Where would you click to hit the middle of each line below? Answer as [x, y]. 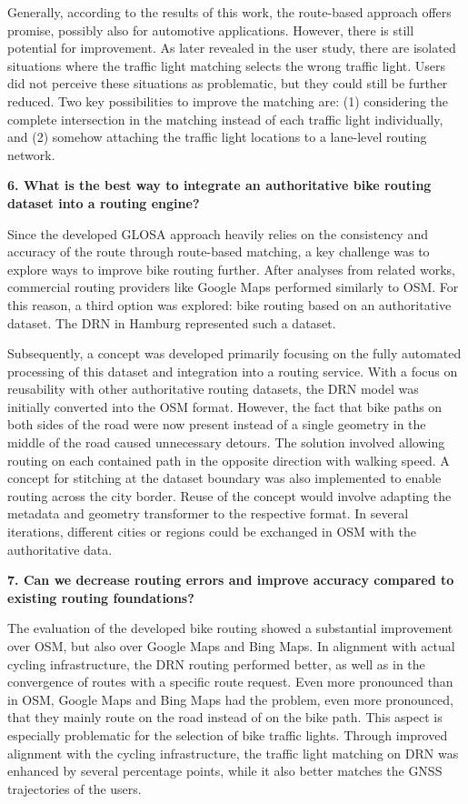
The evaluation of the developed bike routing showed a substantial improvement [230, 628]
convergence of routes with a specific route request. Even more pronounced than [230, 682]
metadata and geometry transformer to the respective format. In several [208, 513]
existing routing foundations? [101, 597]
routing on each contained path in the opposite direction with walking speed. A [229, 460]
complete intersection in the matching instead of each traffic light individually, [225, 119]
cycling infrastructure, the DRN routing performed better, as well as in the [216, 663]
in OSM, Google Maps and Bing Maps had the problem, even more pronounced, [230, 699]
